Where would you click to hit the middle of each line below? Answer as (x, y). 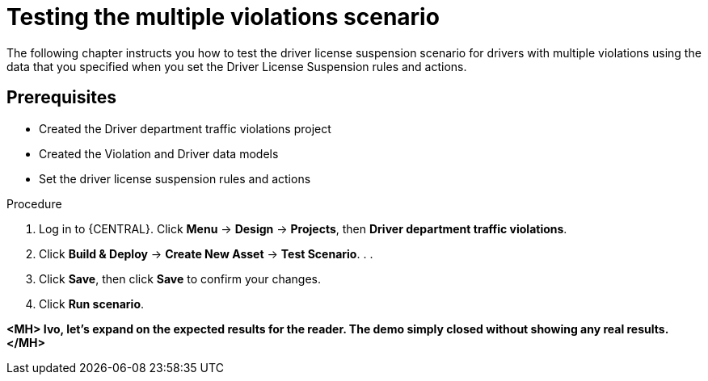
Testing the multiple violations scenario (223, 17)
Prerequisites (61, 98)
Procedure (34, 203)
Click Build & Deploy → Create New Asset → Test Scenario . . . (206, 253)
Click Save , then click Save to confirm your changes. (180, 278)
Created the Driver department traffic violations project (185, 128)
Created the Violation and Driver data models (159, 153)
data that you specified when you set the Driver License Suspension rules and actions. (237, 66)
